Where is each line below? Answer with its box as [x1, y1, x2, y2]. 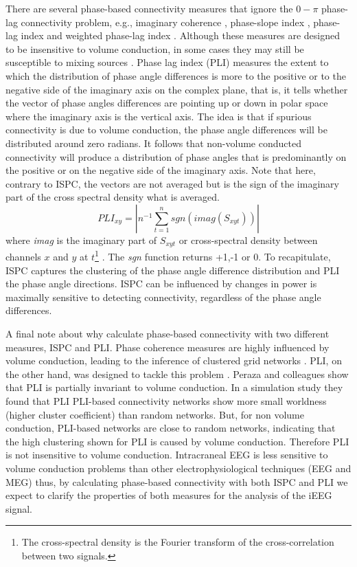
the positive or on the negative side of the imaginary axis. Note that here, [5, 163, 316, 177]
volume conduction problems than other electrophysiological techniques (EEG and [5, 460, 352, 475]
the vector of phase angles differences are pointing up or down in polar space [5, 96, 328, 110]
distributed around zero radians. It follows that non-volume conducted [5, 135, 301, 150]
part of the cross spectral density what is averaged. [5, 190, 220, 204]
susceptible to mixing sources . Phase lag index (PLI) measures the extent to [5, 55, 329, 69]
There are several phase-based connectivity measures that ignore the [5, 1, 293, 15]
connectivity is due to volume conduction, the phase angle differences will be [5, 122, 327, 137]
